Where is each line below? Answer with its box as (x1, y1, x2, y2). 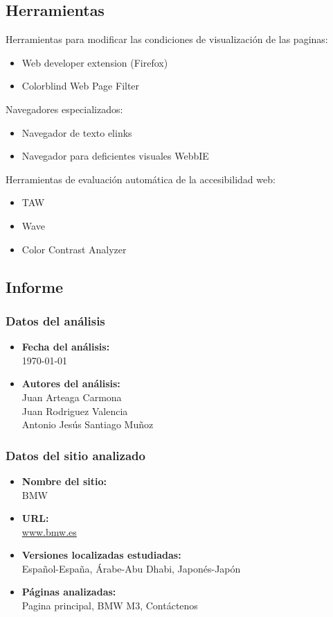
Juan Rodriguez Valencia (21, 403, 128, 418)
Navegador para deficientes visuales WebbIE (21, 149, 209, 163)
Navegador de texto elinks (21, 125, 132, 140)
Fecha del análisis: (21, 339, 110, 354)
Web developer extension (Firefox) (21, 55, 168, 69)
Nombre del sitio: (21, 473, 107, 488)
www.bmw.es (21, 524, 77, 539)
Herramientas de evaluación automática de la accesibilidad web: (6, 171, 276, 186)
